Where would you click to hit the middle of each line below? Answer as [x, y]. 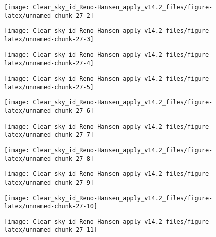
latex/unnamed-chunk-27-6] [49, 111]
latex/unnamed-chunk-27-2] [49, 15]
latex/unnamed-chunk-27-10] [51, 206]
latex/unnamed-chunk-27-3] [49, 39]
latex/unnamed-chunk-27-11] [51, 230]
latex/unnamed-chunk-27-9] [49, 182]
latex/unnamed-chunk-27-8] [49, 159]
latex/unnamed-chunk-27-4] [49, 63]
